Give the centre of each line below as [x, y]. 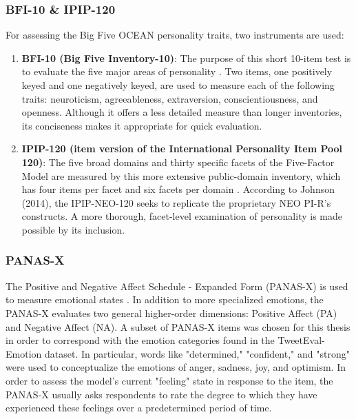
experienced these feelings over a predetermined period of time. [139, 408]
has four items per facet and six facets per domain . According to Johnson [178, 189]
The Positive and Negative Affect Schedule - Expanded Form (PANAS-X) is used [177, 286]
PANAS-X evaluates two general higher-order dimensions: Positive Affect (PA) [171, 313]
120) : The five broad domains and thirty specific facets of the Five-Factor [178, 162]
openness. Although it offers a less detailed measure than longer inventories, [182, 112]
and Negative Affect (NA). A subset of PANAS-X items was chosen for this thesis [178, 326]
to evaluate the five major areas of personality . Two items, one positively [177, 71]
